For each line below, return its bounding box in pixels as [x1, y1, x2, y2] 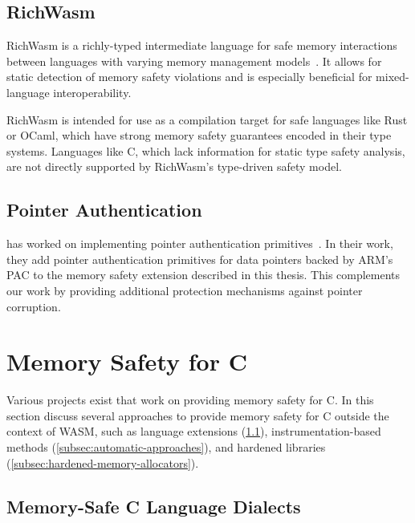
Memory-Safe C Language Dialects [6, 493, 301, 518]
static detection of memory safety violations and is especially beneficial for [6, 68, 372, 85]
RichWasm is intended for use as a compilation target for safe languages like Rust [6, 111, 408, 128]
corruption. [6, 298, 61, 314]
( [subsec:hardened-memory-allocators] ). [6, 454, 199, 471]
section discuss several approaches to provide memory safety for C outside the [6, 407, 389, 424]
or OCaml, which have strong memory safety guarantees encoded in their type [6, 127, 392, 144]
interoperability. [53, 83, 132, 100]
